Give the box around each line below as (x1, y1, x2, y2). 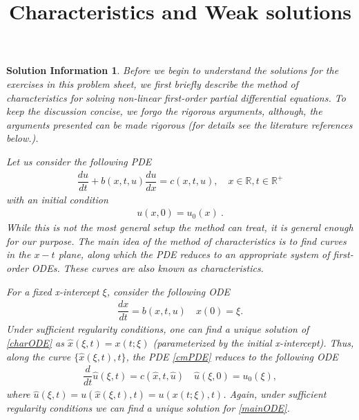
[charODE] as (6, 335, 64, 349)
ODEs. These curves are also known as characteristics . (31, 261, 264, 275)
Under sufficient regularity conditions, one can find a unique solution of (6, 322, 309, 336)
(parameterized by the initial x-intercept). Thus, (153, 335, 354, 349)
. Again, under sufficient (223, 387, 327, 401)
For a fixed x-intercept (6, 284, 99, 298)
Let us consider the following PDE (6, 154, 152, 168)
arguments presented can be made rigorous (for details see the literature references (6, 117, 353, 131)
